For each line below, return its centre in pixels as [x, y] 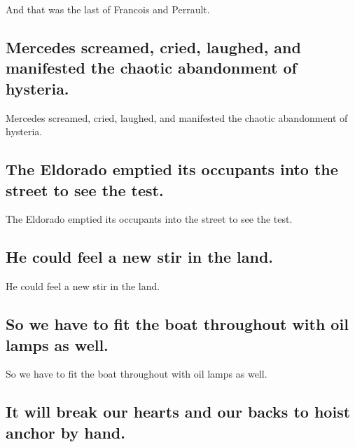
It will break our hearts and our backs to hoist [178, 412]
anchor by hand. [65, 432]
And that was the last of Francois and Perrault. [108, 9]
